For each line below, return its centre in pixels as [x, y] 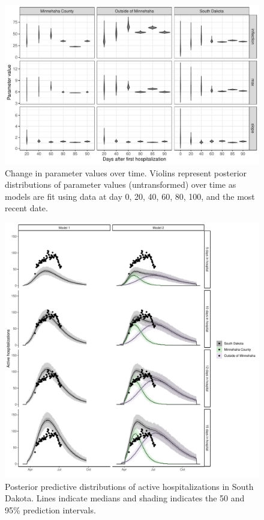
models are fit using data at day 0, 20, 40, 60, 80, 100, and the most [130, 196]
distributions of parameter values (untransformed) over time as [121, 184]
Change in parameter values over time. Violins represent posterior [126, 172]
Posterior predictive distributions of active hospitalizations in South [129, 486]
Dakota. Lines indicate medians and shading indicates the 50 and [125, 498]
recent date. [26, 208]
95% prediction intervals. [50, 509]
